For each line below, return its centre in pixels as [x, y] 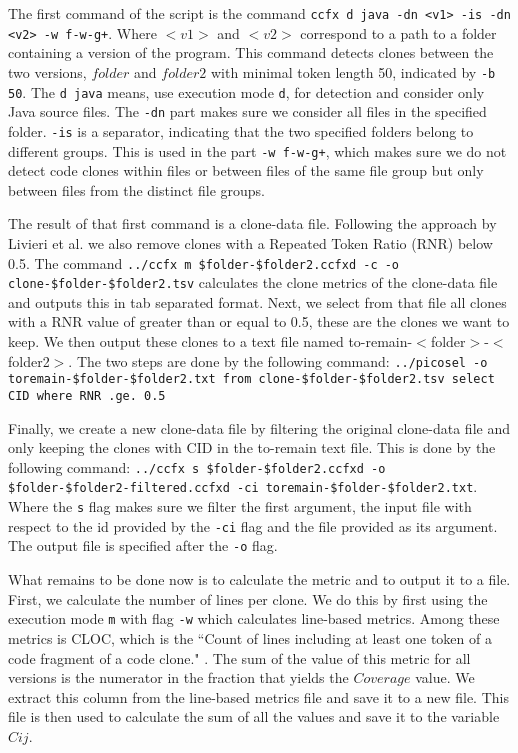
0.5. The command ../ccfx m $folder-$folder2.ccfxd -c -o [204, 262]
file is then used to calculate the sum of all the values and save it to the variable [254, 716]
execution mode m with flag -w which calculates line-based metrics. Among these [254, 618]
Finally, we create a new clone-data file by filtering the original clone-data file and [259, 427]
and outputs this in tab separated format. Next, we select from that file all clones [257, 301]
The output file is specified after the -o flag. [143, 545]
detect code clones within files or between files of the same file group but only [246, 170]
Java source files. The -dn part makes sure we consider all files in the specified [247, 111]
